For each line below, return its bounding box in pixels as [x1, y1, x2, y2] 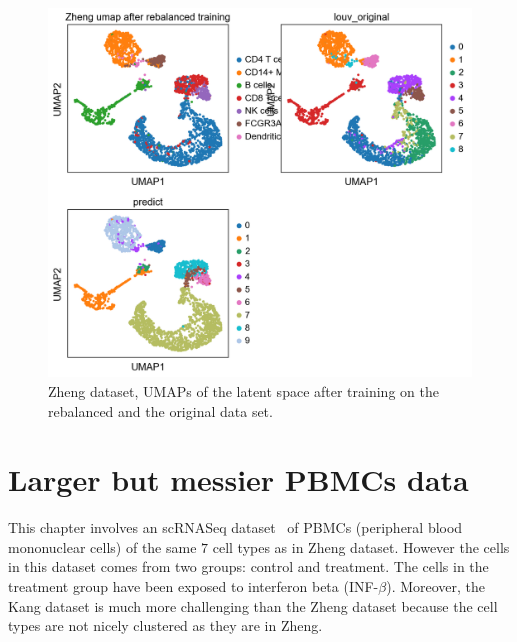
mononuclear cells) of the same [8, 536, 197, 557]
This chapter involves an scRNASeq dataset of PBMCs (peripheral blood [8, 517, 463, 538]
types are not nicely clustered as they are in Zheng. [8, 615, 323, 636]
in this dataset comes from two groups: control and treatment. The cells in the [8, 556, 489, 577]
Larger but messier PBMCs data [8, 459, 469, 500]
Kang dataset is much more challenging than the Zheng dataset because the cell [8, 595, 498, 616]
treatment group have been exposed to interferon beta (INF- [8, 576, 379, 597]
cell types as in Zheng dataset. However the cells [212, 536, 510, 557]
